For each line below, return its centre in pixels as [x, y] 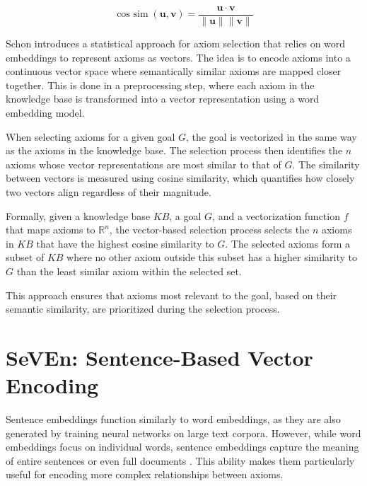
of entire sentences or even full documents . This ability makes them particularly [180, 460]
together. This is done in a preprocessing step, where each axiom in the [160, 85]
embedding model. [45, 113]
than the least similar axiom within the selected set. [129, 271]
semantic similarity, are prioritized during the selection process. [143, 309]
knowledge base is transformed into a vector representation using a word [163, 99]
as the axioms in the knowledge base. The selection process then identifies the [174, 150]
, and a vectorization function [276, 215]
